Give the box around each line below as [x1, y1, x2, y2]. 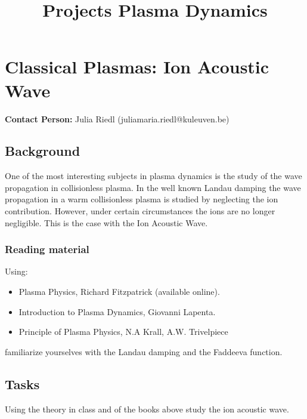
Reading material [5, 242, 89, 257]
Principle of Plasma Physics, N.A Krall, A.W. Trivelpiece [18, 325, 228, 338]
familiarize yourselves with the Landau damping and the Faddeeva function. [5, 345, 283, 358]
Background [5, 141, 80, 160]
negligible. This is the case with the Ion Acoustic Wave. [5, 216, 208, 229]
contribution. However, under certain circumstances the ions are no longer [5, 205, 275, 217]
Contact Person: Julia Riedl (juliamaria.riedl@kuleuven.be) [5, 112, 230, 125]
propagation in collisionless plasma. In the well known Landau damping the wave [5, 181, 301, 193]
